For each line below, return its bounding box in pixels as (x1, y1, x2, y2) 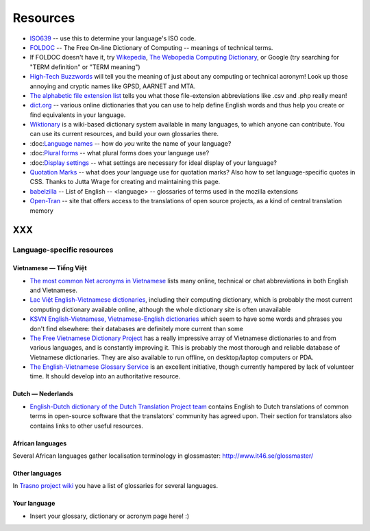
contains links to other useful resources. (29, 422, 144, 430)
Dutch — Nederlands (12, 390, 73, 398)
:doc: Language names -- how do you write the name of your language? (29, 139, 232, 147)
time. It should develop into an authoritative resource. (29, 372, 181, 380)
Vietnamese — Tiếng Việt (12, 264, 87, 272)
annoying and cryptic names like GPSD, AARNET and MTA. (29, 82, 196, 90)
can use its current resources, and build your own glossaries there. (29, 130, 219, 138)
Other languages (12, 469, 62, 478)
